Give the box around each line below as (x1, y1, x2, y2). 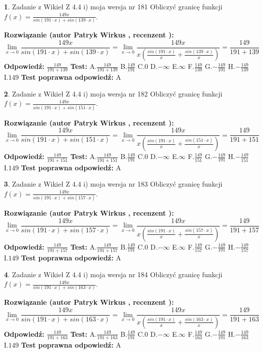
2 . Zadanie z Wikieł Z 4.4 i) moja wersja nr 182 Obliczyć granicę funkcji (4, 88, 223, 98)
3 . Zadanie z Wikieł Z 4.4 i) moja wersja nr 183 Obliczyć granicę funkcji (4, 179, 223, 189)
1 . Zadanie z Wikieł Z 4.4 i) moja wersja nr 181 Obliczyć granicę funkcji (4, 1, 223, 11)
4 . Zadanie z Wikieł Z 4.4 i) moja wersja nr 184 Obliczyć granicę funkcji (4, 269, 223, 279)
